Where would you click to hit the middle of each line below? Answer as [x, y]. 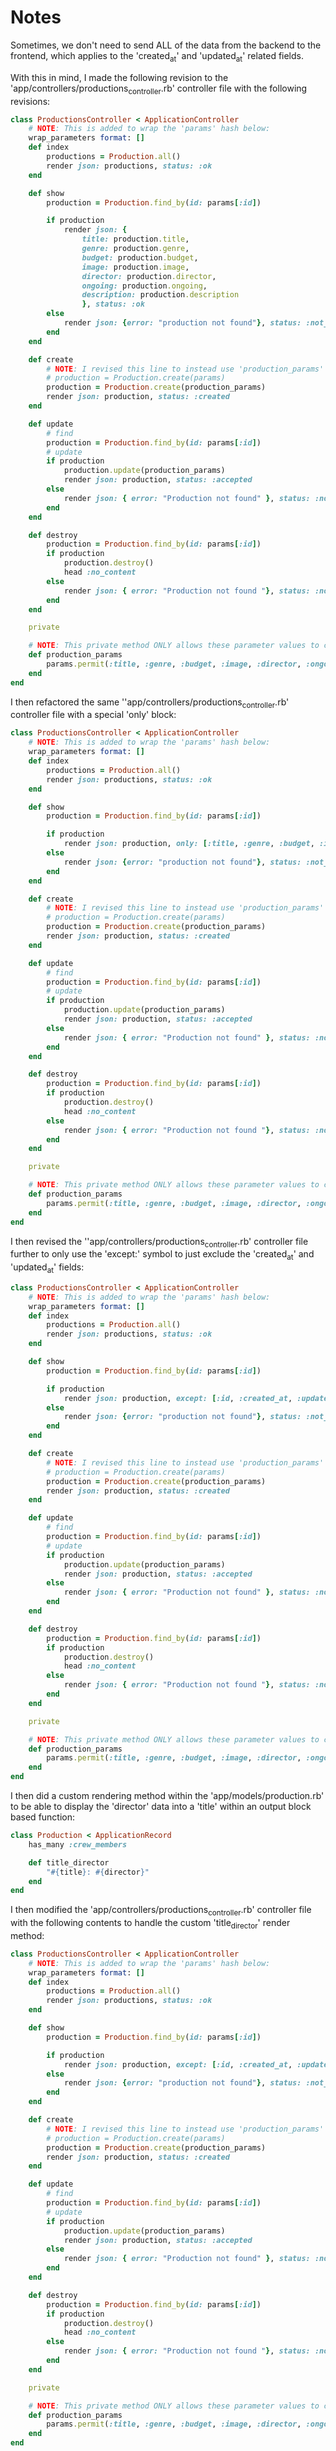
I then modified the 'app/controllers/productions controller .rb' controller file [161, 1911]
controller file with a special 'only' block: [93, 715]
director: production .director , [149, 276]
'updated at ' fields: [47, 1268]
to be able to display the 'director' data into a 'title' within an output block [161, 1807]
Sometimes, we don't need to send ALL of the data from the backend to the [166, 45]
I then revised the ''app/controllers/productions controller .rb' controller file [159, 1242]
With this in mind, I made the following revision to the [119, 77]
